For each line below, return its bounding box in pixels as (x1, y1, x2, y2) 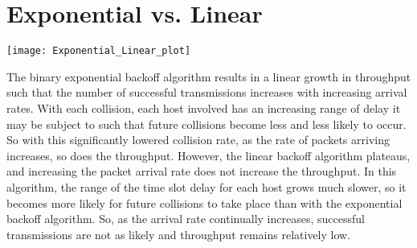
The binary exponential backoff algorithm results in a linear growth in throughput (6, 68, 411, 85)
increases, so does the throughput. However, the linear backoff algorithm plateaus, (6, 147, 411, 163)
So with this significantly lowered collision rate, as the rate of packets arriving (6, 131, 390, 148)
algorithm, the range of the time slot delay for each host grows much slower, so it (6, 178, 407, 195)
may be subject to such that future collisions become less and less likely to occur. (6, 115, 407, 132)
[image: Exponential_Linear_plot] (6, 45, 191, 57)
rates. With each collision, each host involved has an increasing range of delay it (6, 99, 401, 116)
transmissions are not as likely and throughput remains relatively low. (6, 225, 351, 242)
